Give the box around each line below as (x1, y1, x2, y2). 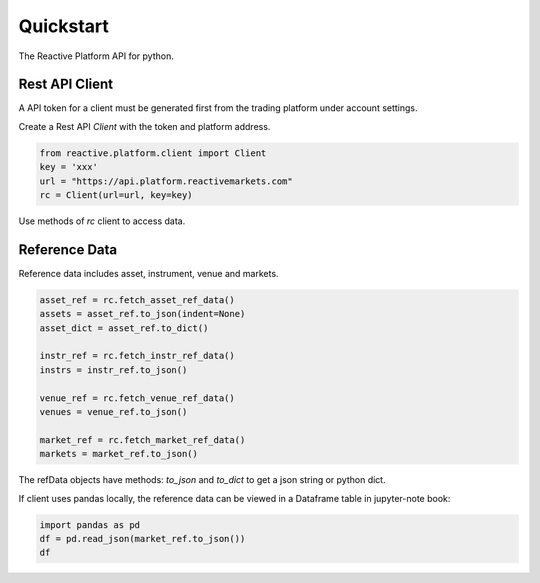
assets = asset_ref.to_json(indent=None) (39, 308, 246, 320)
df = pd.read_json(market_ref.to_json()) (39, 533, 246, 544)
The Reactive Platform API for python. (18, 50, 174, 62)
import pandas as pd (39, 519, 140, 530)
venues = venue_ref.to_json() (39, 406, 188, 417)
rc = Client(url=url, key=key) (39, 190, 194, 200)
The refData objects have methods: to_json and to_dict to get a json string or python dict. (18, 474, 386, 486)
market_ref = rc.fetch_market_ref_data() (39, 434, 246, 445)
